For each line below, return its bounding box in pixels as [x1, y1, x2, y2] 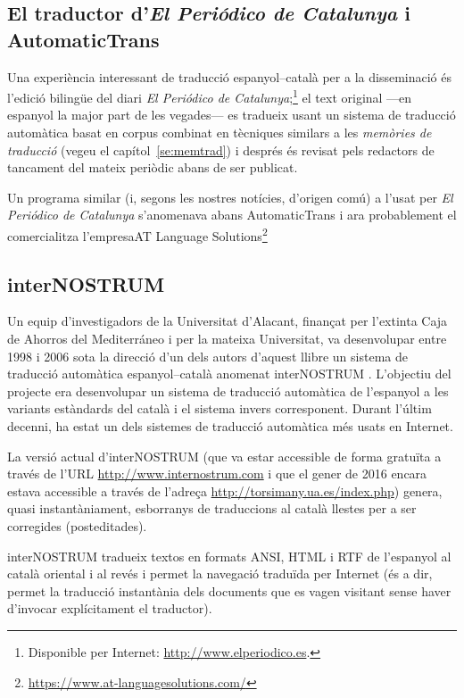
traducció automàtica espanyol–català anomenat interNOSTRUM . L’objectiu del [7, 364, 452, 383]
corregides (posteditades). [7, 516, 147, 535]
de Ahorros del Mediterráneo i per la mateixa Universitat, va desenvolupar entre [7, 329, 447, 348]
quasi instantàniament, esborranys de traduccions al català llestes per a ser [7, 499, 417, 518]
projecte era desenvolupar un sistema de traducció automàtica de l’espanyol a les [7, 381, 449, 400]
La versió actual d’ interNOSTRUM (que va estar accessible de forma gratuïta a [7, 446, 442, 465]
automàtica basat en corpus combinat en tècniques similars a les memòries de [7, 123, 432, 142]
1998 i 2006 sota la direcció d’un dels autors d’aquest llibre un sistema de [7, 346, 408, 365]
